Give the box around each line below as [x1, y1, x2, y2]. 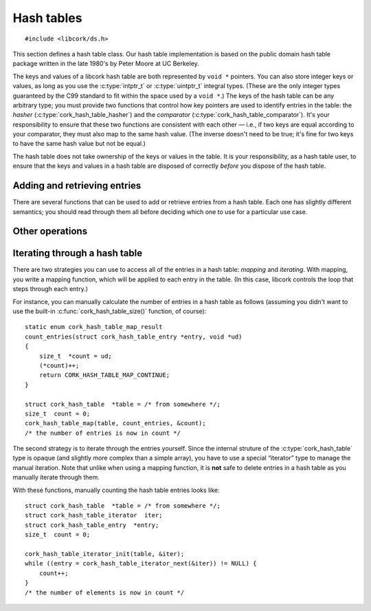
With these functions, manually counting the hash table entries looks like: [12, 486, 220, 494]
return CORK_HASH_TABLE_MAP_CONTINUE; [38, 372, 170, 379]
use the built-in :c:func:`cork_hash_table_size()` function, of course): [12, 307, 207, 316]
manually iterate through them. [12, 473, 100, 482]
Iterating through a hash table [12, 248, 143, 259]
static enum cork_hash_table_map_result [25, 323, 163, 331]
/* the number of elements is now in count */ [25, 588, 185, 597]
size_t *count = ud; [38, 352, 113, 360]
